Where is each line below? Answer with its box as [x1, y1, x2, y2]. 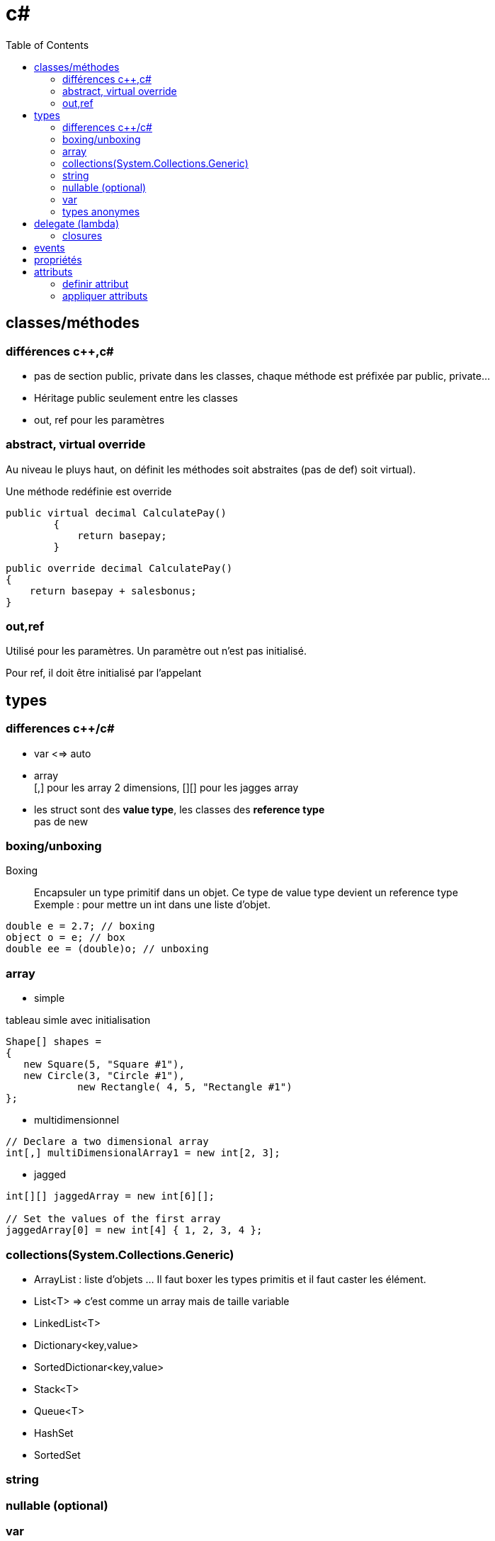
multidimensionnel [34, 1114, 120, 1127]
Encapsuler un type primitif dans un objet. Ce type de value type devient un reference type [34, 886, 458, 899]
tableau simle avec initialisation [6, 1014, 151, 1027]
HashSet [34, 1426, 74, 1439]
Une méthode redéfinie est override [6, 485, 172, 497]
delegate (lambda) [34, 217, 120, 230]
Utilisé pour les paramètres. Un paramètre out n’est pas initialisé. [6, 645, 307, 657]
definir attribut [62, 277, 129, 290]
